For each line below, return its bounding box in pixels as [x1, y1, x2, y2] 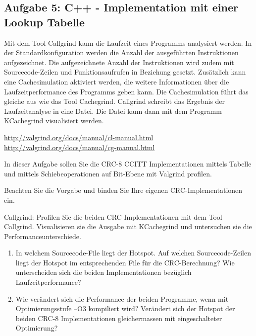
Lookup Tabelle [4, 14, 85, 29]
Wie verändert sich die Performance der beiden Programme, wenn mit [15, 293, 229, 304]
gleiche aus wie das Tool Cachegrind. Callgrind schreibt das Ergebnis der [4, 96, 225, 106]
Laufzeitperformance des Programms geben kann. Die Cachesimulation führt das [4, 86, 249, 96]
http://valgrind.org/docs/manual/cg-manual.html [4, 142, 155, 152]
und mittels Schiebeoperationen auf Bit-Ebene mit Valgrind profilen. [4, 168, 212, 178]
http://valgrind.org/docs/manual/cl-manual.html [4, 132, 154, 142]
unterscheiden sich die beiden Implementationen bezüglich [15, 267, 192, 277]
